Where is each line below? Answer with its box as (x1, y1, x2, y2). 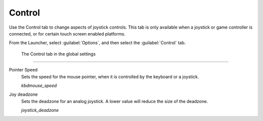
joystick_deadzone (21, 107, 59, 113)
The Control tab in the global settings (21, 51, 96, 57)
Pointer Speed (9, 67, 38, 73)
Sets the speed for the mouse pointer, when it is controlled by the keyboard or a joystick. (21, 73, 199, 80)
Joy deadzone (9, 91, 38, 97)
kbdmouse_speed (21, 83, 57, 88)
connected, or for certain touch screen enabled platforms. (9, 31, 126, 36)
